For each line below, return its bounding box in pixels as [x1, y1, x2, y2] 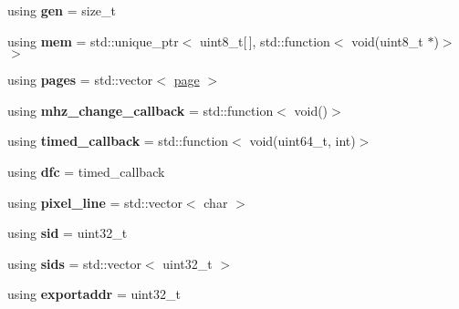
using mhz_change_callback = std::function [7, 100, 274, 119]
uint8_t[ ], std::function [199, 31, 330, 50]
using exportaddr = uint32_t [7, 284, 181, 304]
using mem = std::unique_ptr [7, 31, 179, 50]
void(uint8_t [351, 31, 423, 50]
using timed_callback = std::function [7, 131, 229, 150]
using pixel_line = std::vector [7, 192, 183, 211]
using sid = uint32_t [7, 223, 128, 242]
